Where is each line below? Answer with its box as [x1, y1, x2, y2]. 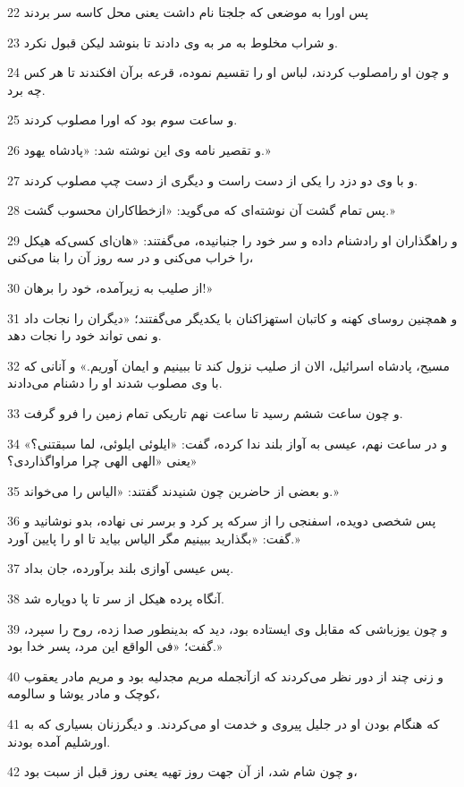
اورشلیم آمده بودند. [7, 731, 111, 750]
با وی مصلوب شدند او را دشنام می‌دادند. [7, 373, 223, 392]
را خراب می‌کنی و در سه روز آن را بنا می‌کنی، [7, 248, 254, 267]
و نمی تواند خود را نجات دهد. [7, 326, 162, 345]
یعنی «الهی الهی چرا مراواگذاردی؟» [7, 451, 198, 470]
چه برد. [7, 80, 46, 98]
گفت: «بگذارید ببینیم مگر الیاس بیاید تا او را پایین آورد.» [7, 528, 300, 547]
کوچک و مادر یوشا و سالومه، [7, 684, 160, 703]
